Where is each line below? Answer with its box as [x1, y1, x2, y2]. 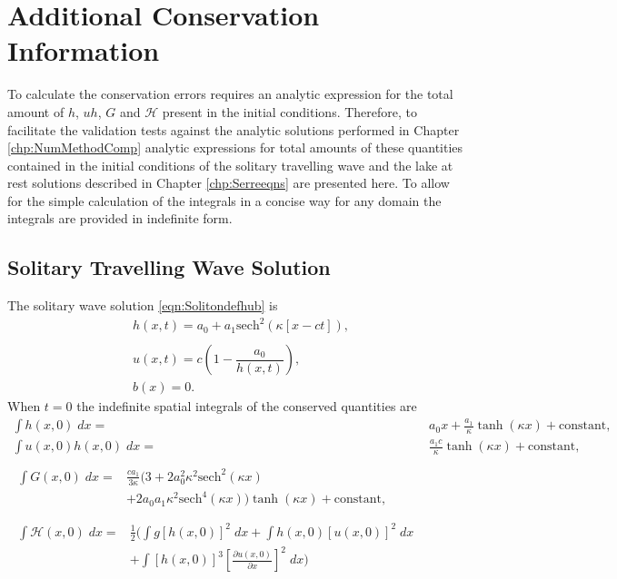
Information [7, 32, 160, 69]
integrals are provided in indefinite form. [7, 209, 233, 228]
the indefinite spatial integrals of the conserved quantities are [76, 397, 417, 416]
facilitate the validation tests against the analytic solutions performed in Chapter [7, 120, 460, 139]
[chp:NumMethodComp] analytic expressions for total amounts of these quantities [7, 138, 463, 157]
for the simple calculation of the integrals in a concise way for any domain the [7, 191, 442, 210]
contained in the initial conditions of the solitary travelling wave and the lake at [7, 155, 453, 174]
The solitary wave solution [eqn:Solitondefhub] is [7, 296, 278, 315]
